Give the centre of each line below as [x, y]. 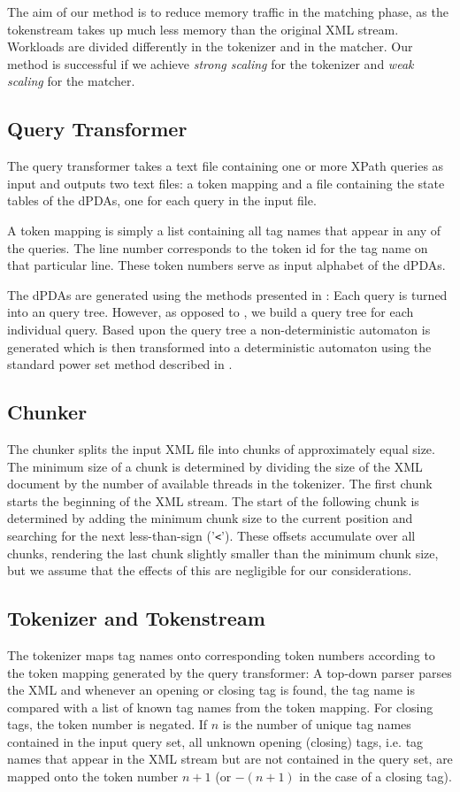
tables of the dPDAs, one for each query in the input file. [162, 200]
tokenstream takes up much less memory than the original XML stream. [203, 29]
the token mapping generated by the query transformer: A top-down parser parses [230, 672]
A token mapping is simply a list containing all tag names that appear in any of [224, 230]
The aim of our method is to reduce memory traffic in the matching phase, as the [228, 12]
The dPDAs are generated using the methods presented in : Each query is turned [227, 294]
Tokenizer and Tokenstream [136, 618]
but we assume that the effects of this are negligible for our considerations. [210, 570]
